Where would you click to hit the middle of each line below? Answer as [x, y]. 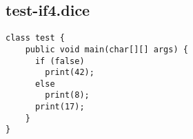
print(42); [70, 73]
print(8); [67, 95]
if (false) [60, 61]
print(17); [60, 107]
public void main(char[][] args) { [106, 49]
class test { [35, 38]
